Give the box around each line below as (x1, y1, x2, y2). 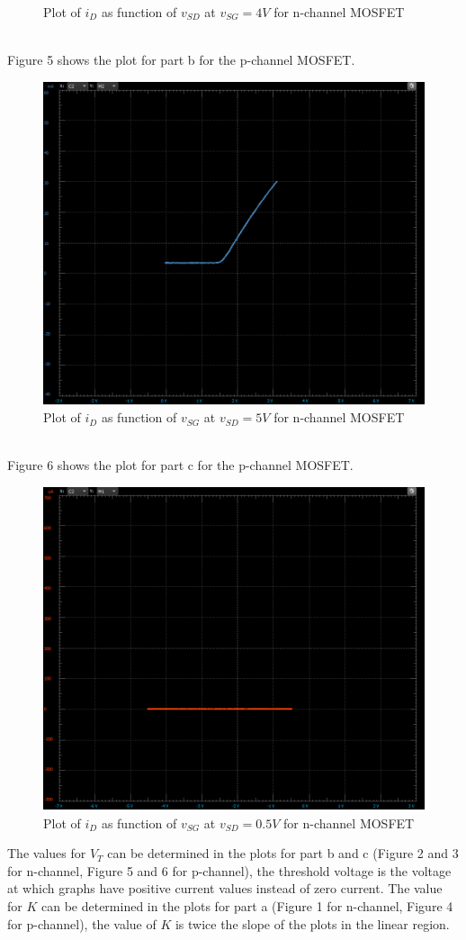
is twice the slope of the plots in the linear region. (175, 914, 450, 933)
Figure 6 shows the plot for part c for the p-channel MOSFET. (7, 456, 354, 475)
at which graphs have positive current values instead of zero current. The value (7, 879, 443, 898)
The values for (7, 844, 86, 863)
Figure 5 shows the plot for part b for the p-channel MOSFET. (7, 50, 355, 69)
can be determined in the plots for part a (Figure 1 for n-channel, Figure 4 (40, 896, 453, 915)
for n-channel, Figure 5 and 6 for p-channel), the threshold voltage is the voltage (7, 861, 452, 880)
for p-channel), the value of (7, 914, 157, 933)
